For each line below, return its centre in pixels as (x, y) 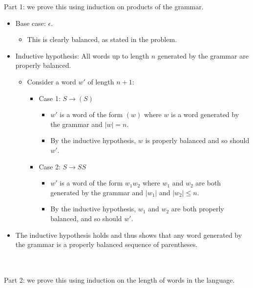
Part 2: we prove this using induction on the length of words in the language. (119, 279)
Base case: (31, 23)
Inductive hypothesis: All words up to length (82, 55)
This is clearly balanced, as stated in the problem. (102, 39)
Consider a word (52, 81)
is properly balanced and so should (197, 140)
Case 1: (50, 98)
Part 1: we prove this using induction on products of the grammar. (104, 6)
